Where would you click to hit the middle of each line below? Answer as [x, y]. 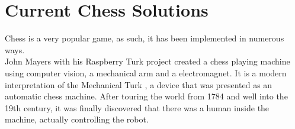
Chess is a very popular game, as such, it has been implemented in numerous [145, 38]
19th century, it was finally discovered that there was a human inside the [137, 107]
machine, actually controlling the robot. [77, 119]
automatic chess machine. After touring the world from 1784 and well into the [146, 96]
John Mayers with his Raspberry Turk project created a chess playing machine [147, 61]
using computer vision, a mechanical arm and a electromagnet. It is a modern [146, 72]
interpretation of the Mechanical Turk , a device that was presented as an [139, 84]
